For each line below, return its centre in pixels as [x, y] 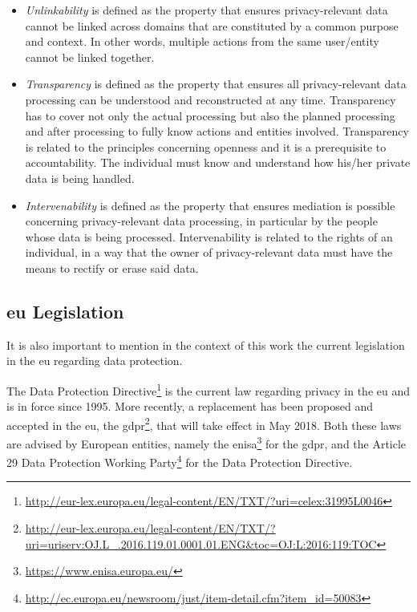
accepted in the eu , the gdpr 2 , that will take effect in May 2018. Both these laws [204, 424]
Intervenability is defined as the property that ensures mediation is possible [210, 205]
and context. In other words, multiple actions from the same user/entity [202, 41]
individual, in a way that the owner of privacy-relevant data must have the [209, 252]
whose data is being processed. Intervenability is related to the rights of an [209, 236]
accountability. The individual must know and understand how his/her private [218, 162]
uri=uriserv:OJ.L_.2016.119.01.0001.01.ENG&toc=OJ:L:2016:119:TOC [201, 543]
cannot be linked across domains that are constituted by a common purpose [212, 25]
